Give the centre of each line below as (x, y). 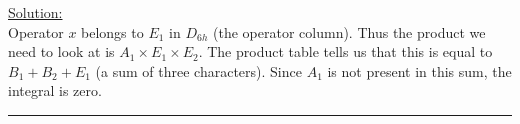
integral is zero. (55, 90)
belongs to (112, 31)
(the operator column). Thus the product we (349, 31)
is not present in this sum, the (419, 70)
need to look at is (61, 51)
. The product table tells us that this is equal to (345, 51)
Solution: (35, 12)
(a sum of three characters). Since (198, 70)
